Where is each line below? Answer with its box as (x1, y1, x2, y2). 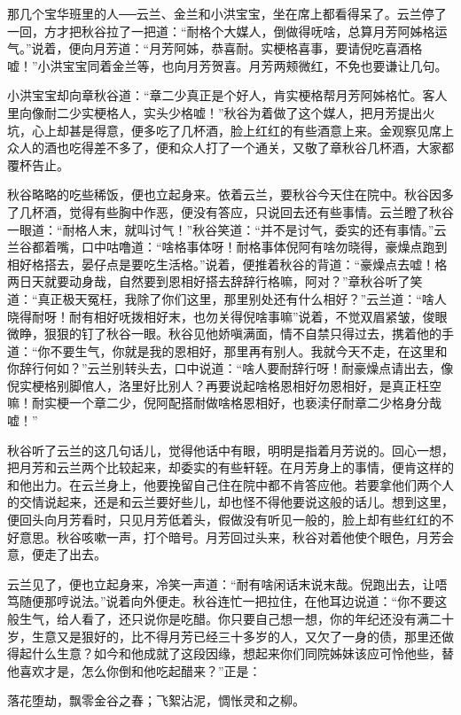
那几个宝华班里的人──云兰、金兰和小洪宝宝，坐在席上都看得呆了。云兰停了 (7, 4, 447, 22)
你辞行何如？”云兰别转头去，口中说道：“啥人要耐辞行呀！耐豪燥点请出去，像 (7, 359, 454, 377)
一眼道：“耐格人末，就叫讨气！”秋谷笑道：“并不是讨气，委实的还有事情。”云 (7, 220, 447, 238)
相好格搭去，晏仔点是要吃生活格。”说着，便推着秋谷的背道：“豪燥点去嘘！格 (7, 254, 448, 273)
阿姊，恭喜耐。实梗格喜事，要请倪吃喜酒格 (174, 39, 423, 58)
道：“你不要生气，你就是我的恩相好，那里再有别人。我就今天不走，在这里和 (7, 341, 448, 360)
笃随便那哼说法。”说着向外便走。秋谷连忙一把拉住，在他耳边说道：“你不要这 (7, 592, 448, 610)
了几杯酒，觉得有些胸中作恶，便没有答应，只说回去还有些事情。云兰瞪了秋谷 (7, 202, 454, 221)
